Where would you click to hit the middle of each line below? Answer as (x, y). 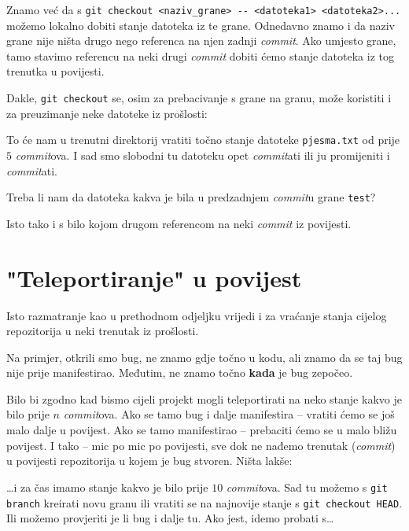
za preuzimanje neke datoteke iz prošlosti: (107, 113)
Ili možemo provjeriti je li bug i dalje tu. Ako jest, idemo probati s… (170, 518)
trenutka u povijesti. (55, 71)
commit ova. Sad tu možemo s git (307, 487)
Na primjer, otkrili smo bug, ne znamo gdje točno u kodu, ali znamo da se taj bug (204, 357)
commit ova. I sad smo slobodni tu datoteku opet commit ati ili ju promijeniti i (203, 155)
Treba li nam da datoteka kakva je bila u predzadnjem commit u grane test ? (191, 197)
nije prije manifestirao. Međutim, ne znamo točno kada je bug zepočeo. (180, 372)
